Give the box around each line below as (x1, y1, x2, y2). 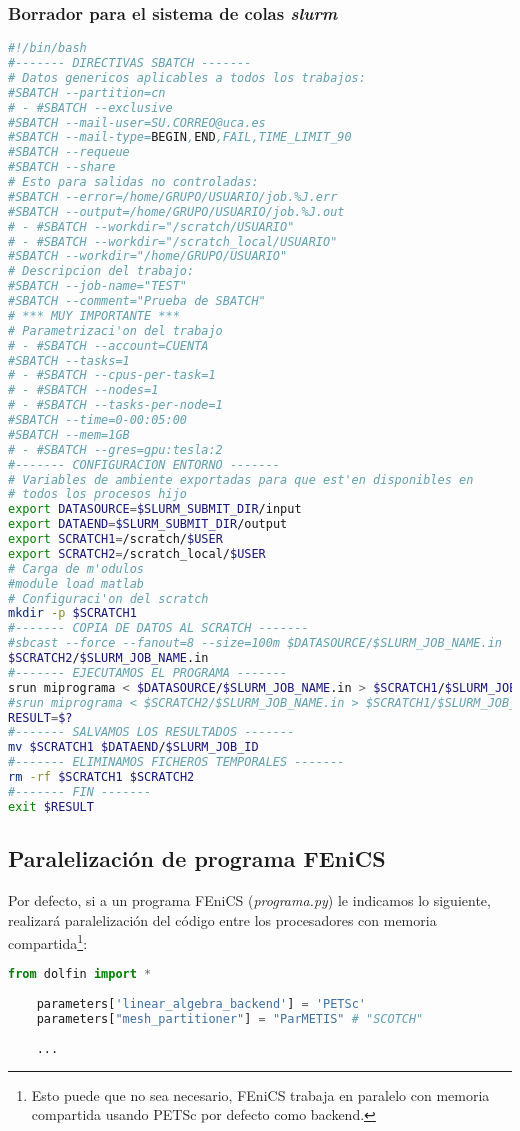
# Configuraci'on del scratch (8, 591, 209, 606)
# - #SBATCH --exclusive (8, 100, 173, 115)
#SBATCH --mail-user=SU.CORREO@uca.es (8, 115, 266, 130)
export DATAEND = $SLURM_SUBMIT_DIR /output (8, 517, 288, 532)
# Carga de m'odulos (8, 561, 145, 576)
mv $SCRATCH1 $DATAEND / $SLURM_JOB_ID (8, 740, 259, 755)
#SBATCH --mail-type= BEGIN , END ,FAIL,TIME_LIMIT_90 (8, 130, 352, 145)
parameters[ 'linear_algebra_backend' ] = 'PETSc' (36, 997, 366, 1012)
